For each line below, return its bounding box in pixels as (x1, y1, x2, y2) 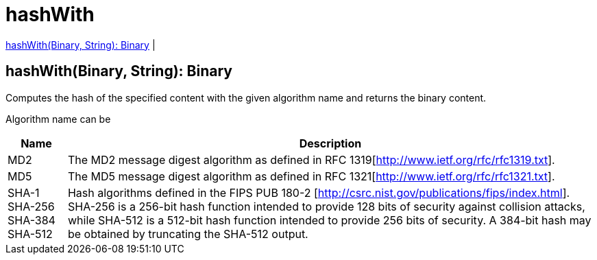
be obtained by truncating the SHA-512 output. (67, 226, 308, 241)
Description (299, 136, 362, 150)
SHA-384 (8, 213, 56, 227)
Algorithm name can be (5, 113, 111, 125)
